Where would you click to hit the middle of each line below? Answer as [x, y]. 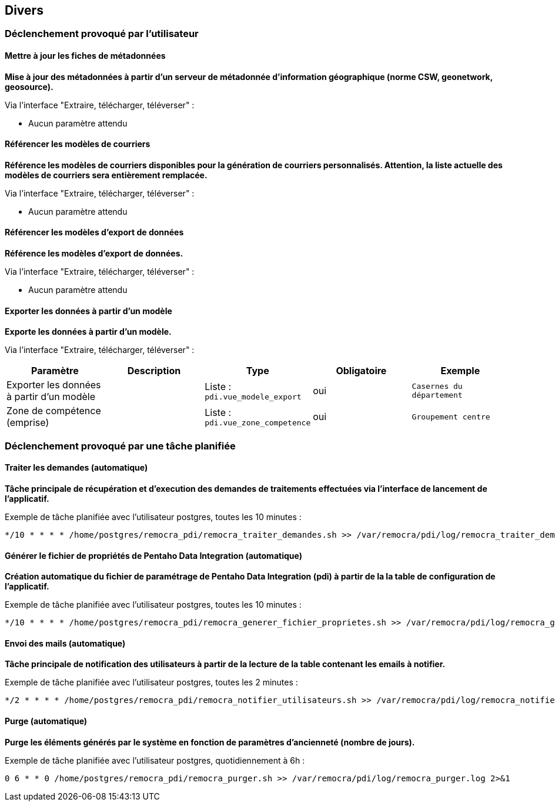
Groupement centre [451, 417]
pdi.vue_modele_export [253, 397]
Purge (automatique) [46, 721]
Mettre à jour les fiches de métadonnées [85, 56]
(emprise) [28, 423]
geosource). [29, 86]
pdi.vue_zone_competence [258, 422]
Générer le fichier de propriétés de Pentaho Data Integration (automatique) [153, 555]
